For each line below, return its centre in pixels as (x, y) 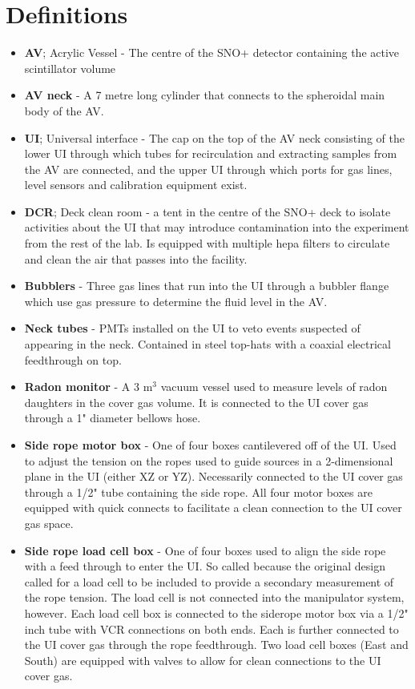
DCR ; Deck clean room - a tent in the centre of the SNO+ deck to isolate (207, 211)
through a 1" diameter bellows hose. (113, 418)
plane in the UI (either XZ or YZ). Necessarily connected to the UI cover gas (214, 476)
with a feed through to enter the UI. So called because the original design (205, 566)
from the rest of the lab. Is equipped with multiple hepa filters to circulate (207, 243)
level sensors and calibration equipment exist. (136, 185)
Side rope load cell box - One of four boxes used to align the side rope (205, 550)
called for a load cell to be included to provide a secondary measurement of (209, 581)
